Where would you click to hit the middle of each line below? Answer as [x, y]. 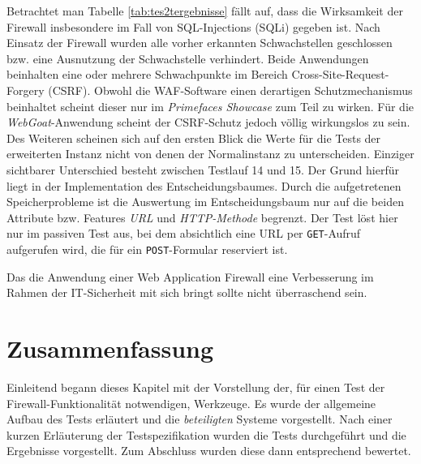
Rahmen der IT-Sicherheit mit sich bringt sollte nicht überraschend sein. [187, 292]
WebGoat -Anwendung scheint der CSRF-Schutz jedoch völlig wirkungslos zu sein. [208, 122]
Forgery [26, 90]
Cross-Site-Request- [340, 74]
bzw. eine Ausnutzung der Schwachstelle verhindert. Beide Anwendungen [188, 58]
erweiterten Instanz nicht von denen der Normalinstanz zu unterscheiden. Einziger [210, 154]
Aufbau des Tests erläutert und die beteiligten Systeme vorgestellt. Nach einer [200, 419]
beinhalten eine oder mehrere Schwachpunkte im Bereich [147, 74]
